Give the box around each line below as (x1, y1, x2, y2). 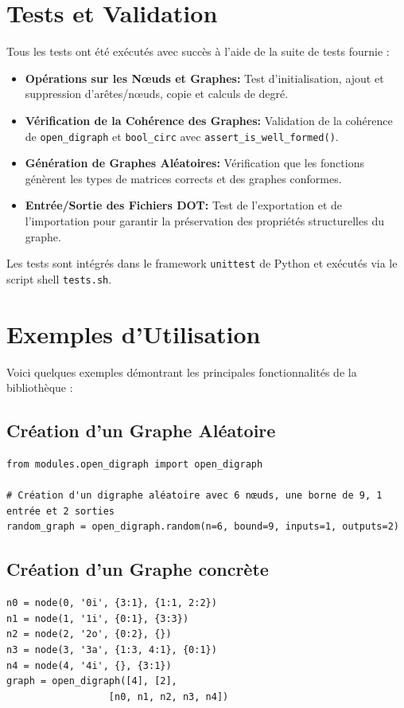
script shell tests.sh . (6, 270, 112, 287)
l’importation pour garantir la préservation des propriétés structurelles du (25, 212, 384, 229)
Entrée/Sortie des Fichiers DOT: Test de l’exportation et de (25, 197, 343, 213)
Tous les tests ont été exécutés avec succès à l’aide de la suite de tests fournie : (6, 43, 390, 60)
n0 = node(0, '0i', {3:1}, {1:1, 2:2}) (6, 597, 217, 609)
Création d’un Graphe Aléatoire (6, 418, 276, 443)
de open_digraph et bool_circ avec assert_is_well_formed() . (25, 127, 339, 144)
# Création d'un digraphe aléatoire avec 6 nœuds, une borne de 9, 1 (6, 490, 383, 502)
